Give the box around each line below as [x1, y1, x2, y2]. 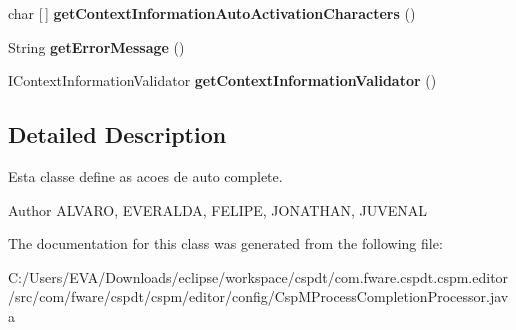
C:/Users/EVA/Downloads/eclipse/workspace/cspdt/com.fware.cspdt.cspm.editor [8, 266, 509, 287]
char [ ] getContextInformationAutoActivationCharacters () [8, 3, 416, 23]
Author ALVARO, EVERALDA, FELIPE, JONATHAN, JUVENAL [8, 199, 427, 220]
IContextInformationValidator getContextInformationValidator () [8, 70, 437, 91]
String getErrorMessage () [8, 36, 185, 57]
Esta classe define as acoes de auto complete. [8, 165, 283, 186]
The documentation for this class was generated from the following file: [8, 233, 443, 254]
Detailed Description [8, 119, 227, 150]
